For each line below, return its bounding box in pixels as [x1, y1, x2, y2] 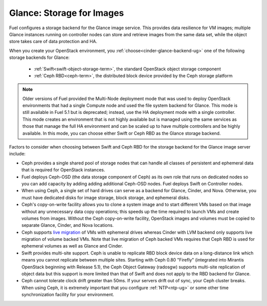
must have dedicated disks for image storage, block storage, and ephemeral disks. [21, 195, 190, 201]
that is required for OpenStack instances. [21, 167, 105, 173]
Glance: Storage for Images [9, 7, 124, 18]
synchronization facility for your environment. [21, 292, 115, 298]
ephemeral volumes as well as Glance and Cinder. [21, 243, 123, 249]
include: [9, 151, 26, 157]
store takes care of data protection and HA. [9, 39, 97, 45]
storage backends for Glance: [9, 54, 70, 60]
